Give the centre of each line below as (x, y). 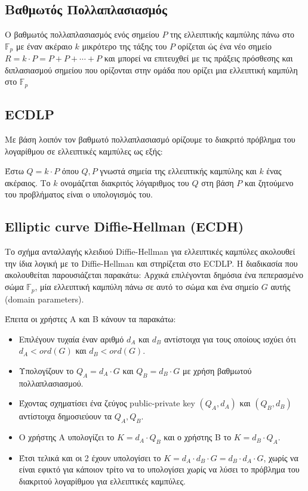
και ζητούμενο (269, 182)
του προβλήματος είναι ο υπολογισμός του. (79, 194)
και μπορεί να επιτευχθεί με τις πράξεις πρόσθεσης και (198, 58)
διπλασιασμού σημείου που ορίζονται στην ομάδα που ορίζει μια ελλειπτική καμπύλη (151, 70)
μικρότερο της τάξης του (124, 46)
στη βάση (218, 182)
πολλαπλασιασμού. (51, 383)
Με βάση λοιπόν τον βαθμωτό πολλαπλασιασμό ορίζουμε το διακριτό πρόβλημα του (150, 139)
